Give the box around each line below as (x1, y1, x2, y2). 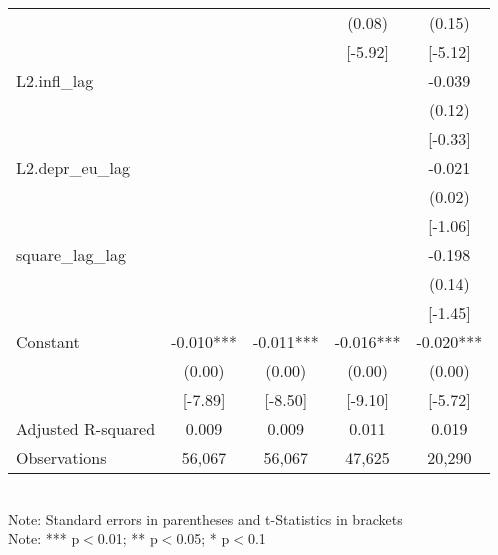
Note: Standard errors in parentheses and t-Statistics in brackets (8, 508, 403, 529)
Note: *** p (8, 528, 80, 549)
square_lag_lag (16, 243, 126, 266)
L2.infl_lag (16, 69, 94, 92)
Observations (16, 446, 107, 469)
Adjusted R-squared (16, 417, 156, 440)
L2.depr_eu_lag (16, 156, 131, 179)
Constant (16, 330, 80, 353)
